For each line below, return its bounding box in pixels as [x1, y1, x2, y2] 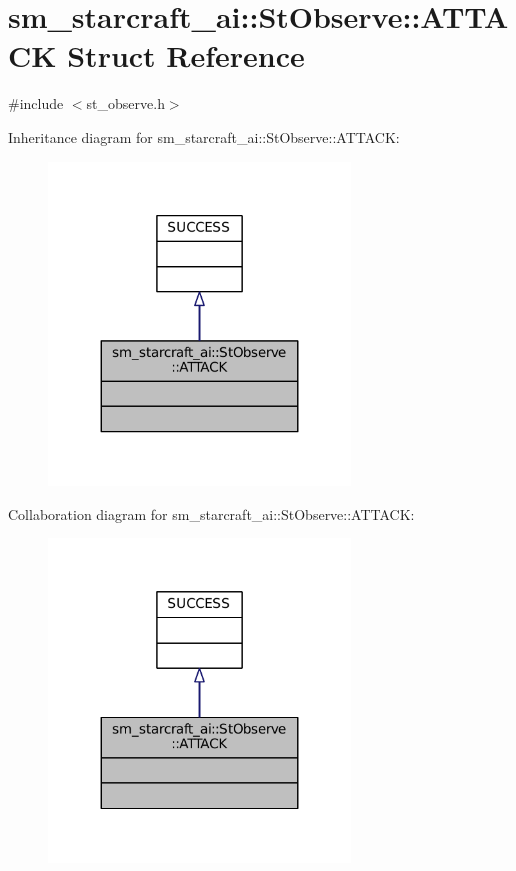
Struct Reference [67, 35, 305, 76]
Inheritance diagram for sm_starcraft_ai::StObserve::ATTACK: [8, 126, 400, 147]
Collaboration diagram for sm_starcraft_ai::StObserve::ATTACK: [8, 503, 415, 524]
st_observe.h [86, 93, 165, 114]
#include [8, 93, 64, 114]
